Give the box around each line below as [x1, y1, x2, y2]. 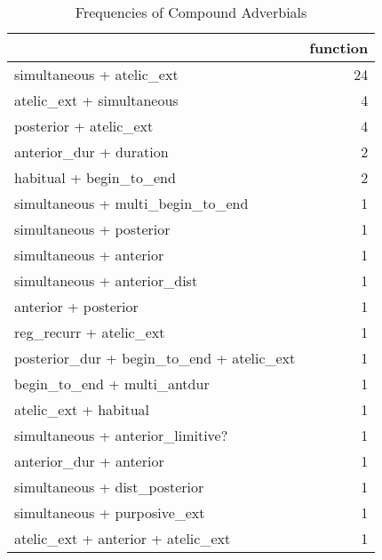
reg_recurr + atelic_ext [14, 322, 165, 342]
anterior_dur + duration [14, 141, 169, 162]
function [309, 37, 369, 58]
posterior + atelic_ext [14, 116, 154, 136]
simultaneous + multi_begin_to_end [14, 193, 249, 213]
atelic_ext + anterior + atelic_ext [14, 528, 231, 548]
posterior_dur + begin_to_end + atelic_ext [14, 348, 296, 368]
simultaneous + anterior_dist [14, 270, 198, 291]
